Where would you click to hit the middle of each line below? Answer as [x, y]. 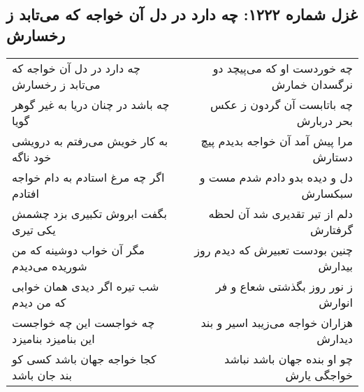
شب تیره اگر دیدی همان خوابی [86, 286]
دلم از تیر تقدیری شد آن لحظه [281, 213]
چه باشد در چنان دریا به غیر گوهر [91, 104]
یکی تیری [34, 229]
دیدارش [335, 338]
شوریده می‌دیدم [50, 266]
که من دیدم [39, 302]
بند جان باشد [42, 375]
